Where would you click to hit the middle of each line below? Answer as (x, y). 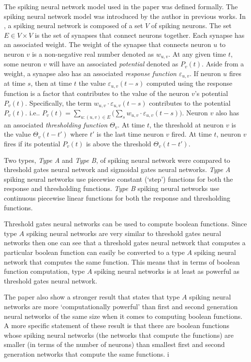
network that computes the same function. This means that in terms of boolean (122, 261)
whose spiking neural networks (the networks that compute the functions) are (119, 335)
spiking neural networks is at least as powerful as (167, 271)
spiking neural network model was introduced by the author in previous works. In (125, 16)
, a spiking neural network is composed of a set (74, 25)
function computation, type (44, 271)
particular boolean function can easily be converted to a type (94, 252)
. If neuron (205, 73)
